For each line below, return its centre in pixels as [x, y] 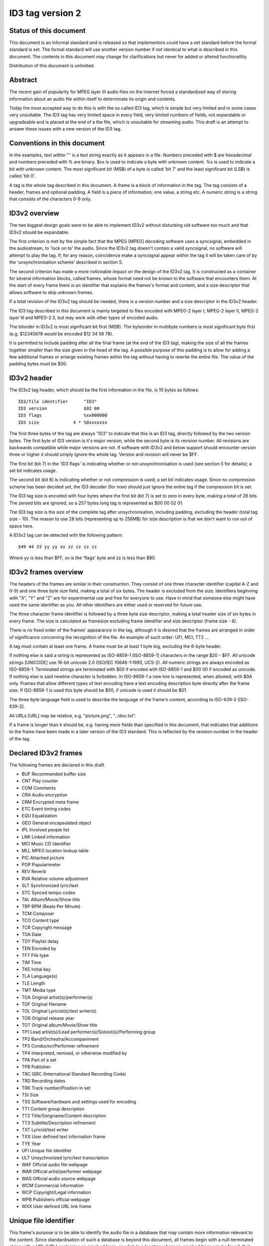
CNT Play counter [40, 781]
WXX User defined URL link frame [57, 1207]
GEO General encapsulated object [57, 823]
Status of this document [47, 31]
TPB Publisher [36, 1067]
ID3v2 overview [34, 214]
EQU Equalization [39, 816]
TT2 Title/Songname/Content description [64, 1116]
